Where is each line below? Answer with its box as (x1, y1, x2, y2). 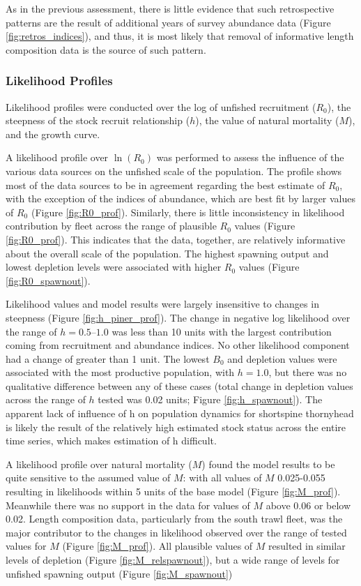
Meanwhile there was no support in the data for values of (6, 497, 250, 512)
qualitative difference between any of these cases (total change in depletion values (6, 378, 353, 393)
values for (6, 539, 47, 553)
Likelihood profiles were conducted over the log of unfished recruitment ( (6, 99, 316, 114)
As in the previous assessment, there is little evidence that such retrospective (6, 1, 335, 15)
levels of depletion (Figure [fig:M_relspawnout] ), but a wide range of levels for (6, 553, 340, 566)
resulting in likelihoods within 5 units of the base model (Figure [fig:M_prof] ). (6, 484, 341, 499)
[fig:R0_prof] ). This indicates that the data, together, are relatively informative (6, 232, 346, 246)
